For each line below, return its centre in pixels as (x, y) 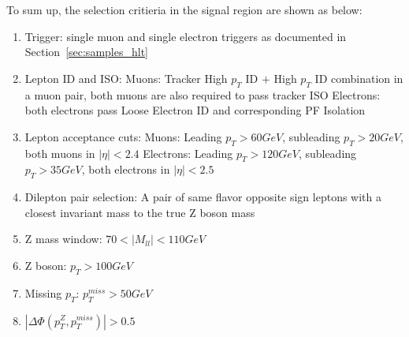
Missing (43, 292)
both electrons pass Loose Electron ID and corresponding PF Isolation (195, 110)
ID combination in (359, 78)
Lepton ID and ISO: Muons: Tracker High (126, 78)
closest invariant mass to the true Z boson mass (140, 212)
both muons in (60, 153)
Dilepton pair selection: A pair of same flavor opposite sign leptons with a (203, 197)
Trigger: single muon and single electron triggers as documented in (186, 36)
